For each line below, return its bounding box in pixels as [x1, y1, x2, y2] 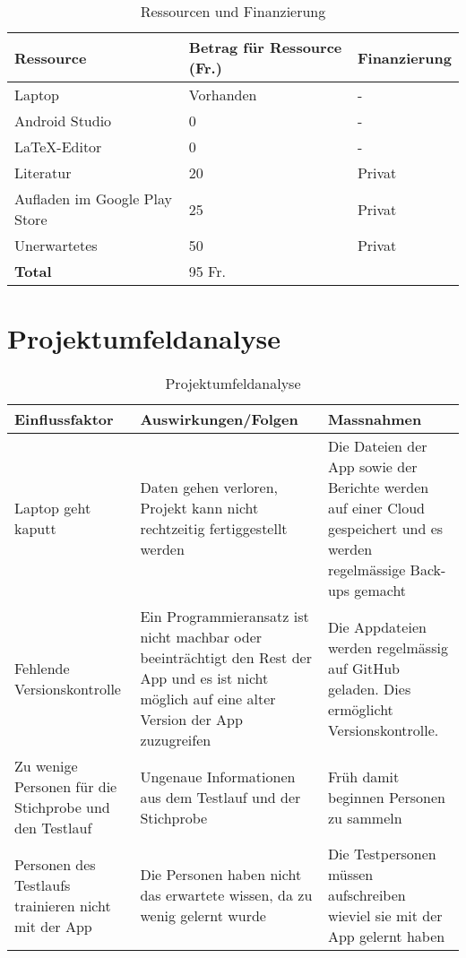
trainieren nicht [14, 894, 111, 916]
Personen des [14, 853, 96, 875]
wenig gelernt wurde [140, 905, 266, 927]
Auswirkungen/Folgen [140, 409, 298, 430]
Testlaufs [14, 874, 71, 895]
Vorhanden [188, 84, 257, 105]
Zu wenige [14, 755, 78, 777]
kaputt [14, 518, 56, 539]
